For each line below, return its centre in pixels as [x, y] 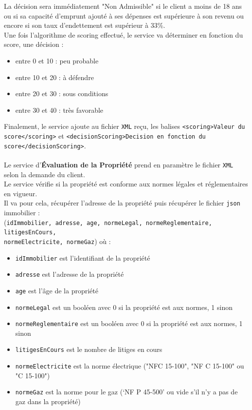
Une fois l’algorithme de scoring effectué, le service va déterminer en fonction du [124, 34]
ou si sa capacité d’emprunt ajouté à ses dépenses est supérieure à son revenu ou [124, 15]
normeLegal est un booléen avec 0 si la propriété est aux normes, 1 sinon [124, 307]
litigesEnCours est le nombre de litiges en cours [89, 349]
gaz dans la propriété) [48, 401]
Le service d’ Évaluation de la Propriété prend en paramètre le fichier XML [119, 164]
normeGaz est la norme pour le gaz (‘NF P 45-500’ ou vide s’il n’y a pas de [126, 392]
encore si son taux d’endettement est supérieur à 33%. [85, 25]
